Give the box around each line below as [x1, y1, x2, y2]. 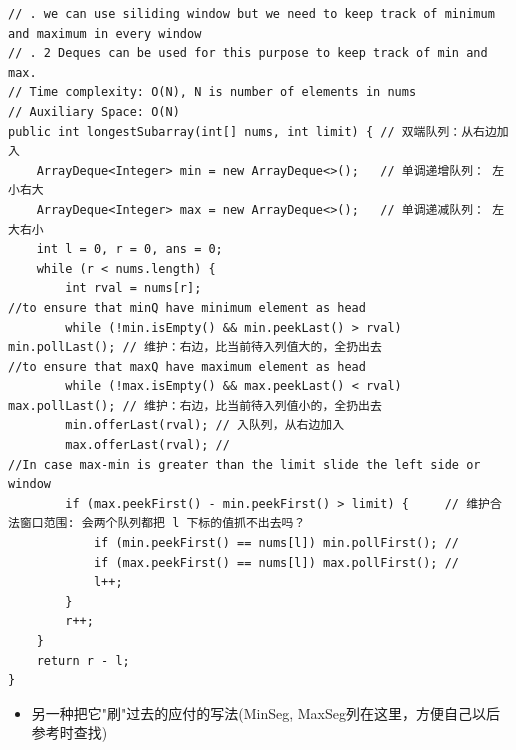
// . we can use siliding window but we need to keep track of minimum [8, 7, 495, 21]
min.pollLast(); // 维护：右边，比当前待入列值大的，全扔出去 [8, 340, 382, 355]
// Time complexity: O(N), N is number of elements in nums [8, 85, 417, 100]
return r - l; [36, 653, 130, 668]
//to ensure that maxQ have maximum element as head [8, 359, 366, 374]
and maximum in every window [8, 26, 202, 41]
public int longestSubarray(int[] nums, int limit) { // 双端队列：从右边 [8, 124, 497, 139]
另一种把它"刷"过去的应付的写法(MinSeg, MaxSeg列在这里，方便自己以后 [31, 702, 501, 723]
